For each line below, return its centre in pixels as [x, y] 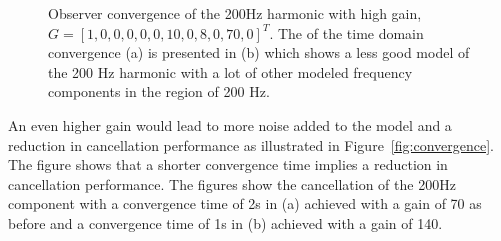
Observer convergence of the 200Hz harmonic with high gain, [235, 13]
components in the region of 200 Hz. [159, 91]
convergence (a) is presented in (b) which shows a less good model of [259, 52]
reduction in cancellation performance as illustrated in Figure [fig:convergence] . [251, 144]
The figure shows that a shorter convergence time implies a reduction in [228, 164]
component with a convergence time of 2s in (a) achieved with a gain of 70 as [245, 203]
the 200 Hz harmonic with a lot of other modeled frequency [230, 71]
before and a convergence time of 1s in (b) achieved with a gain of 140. [225, 222]
